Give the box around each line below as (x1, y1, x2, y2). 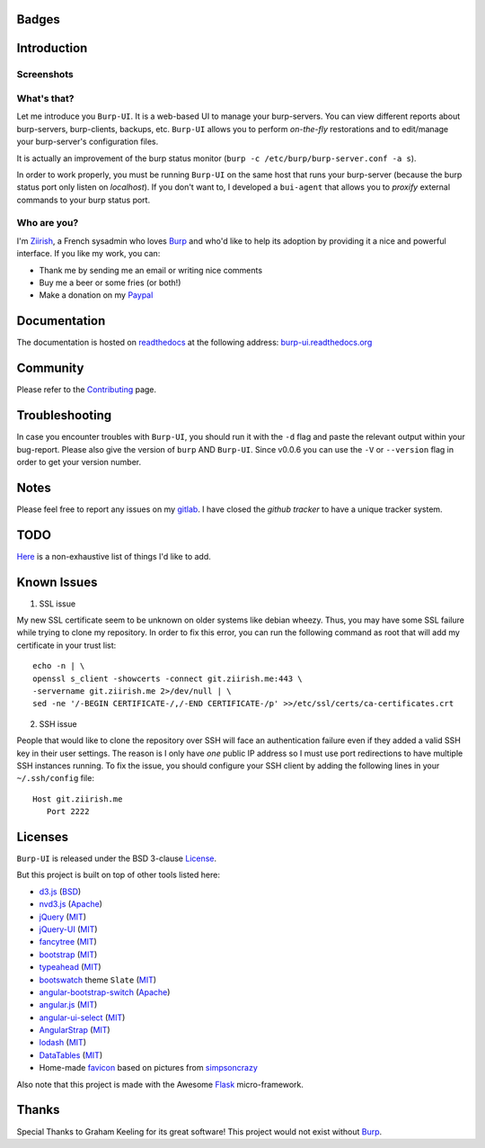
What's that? (16, 92, 75, 104)
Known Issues (16, 574, 98, 589)
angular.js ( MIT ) (39, 1000, 98, 1010)
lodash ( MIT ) (39, 1037, 87, 1048)
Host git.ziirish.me (32, 794, 123, 804)
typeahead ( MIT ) (39, 962, 102, 973)
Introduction (16, 40, 88, 56)
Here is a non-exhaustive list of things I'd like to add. (16, 551, 211, 561)
